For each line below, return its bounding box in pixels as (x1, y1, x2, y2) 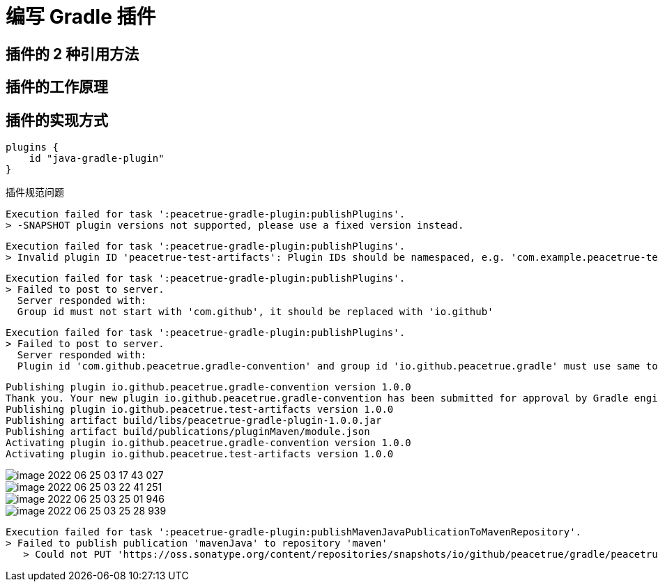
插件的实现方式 (6, 111, 108, 129)
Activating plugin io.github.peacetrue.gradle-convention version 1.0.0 (6, 437, 411, 449)
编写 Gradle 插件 (6, 5, 156, 29)
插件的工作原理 (6, 78, 108, 96)
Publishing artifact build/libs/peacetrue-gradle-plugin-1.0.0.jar (6, 415, 382, 427)
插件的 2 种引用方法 (6, 45, 139, 63)
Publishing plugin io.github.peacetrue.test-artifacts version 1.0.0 (6, 404, 394, 416)
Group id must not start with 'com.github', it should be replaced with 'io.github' (17, 306, 493, 318)
